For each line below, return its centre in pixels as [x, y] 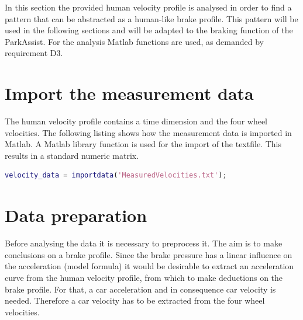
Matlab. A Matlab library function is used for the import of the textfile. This [143, 144]
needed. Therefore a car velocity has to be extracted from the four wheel [135, 300]
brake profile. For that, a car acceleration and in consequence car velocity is [140, 289]
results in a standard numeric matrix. [72, 155]
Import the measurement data [129, 93]
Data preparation [76, 215]
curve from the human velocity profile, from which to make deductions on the [144, 277]
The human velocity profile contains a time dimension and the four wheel [136, 121]
